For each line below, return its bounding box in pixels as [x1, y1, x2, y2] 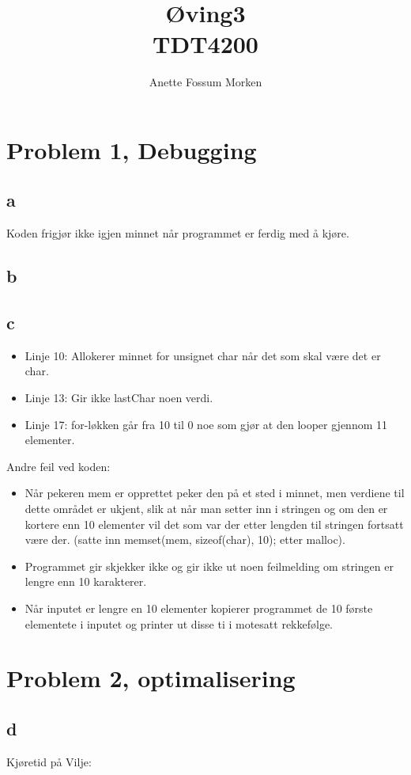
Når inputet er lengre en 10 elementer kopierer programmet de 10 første [25, 600, 373, 616]
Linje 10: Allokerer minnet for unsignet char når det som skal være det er [25, 347, 381, 363]
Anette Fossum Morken [149, 74, 262, 90]
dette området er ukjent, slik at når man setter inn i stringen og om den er [25, 500, 388, 517]
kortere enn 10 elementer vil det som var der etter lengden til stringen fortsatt [25, 515, 404, 532]
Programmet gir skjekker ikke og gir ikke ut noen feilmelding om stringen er [25, 557, 394, 574]
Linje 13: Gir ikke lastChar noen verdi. [25, 389, 213, 406]
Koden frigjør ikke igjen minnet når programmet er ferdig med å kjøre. [6, 225, 349, 241]
